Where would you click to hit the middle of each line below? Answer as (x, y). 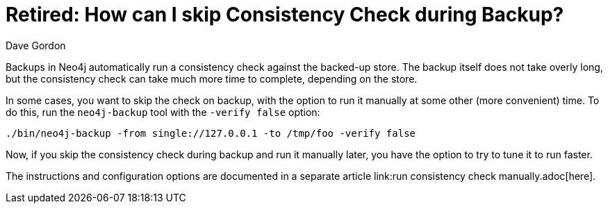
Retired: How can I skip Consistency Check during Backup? (285, 15)
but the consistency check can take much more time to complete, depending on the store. (212, 78)
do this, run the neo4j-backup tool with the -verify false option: (163, 112)
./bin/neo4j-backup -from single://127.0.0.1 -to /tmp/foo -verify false (211, 133)
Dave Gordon (36, 45)
